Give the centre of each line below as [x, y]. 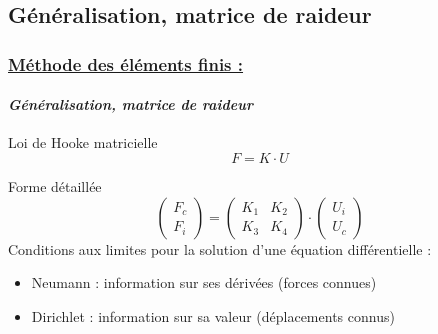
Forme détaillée [55, 186]
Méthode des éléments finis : [126, 63]
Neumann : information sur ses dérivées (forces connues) [204, 282]
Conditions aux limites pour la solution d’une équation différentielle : [220, 248]
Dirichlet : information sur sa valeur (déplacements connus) [213, 315]
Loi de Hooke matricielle [83, 142]
